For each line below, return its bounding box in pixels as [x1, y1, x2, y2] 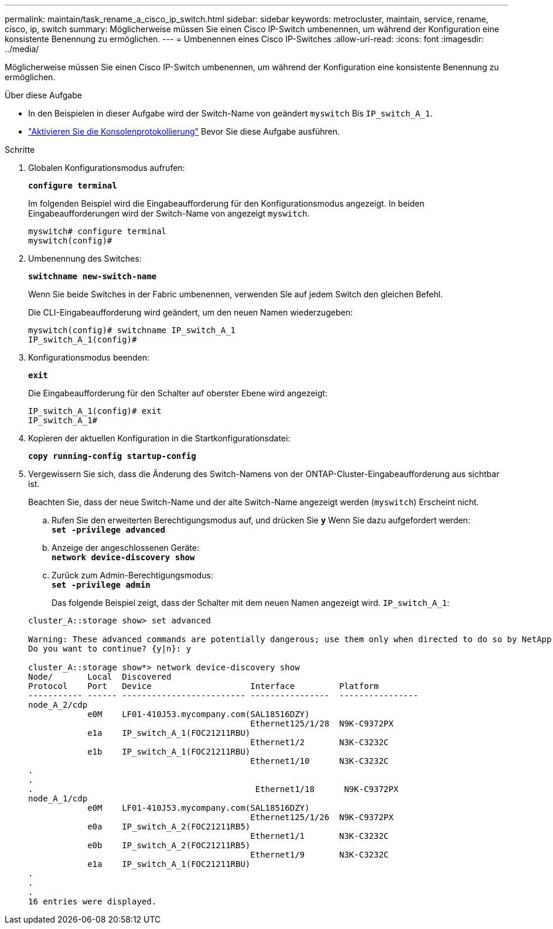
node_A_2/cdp [28, 700, 88, 709]
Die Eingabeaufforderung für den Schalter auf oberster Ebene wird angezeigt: [28, 388, 327, 398]
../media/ [5, 44, 39, 54]
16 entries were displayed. [28, 897, 157, 906]
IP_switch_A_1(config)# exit [28, 406, 162, 416]
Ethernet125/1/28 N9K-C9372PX [250, 719, 394, 728]
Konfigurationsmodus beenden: [28, 352, 150, 362]
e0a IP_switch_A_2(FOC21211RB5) [87, 822, 251, 831]
